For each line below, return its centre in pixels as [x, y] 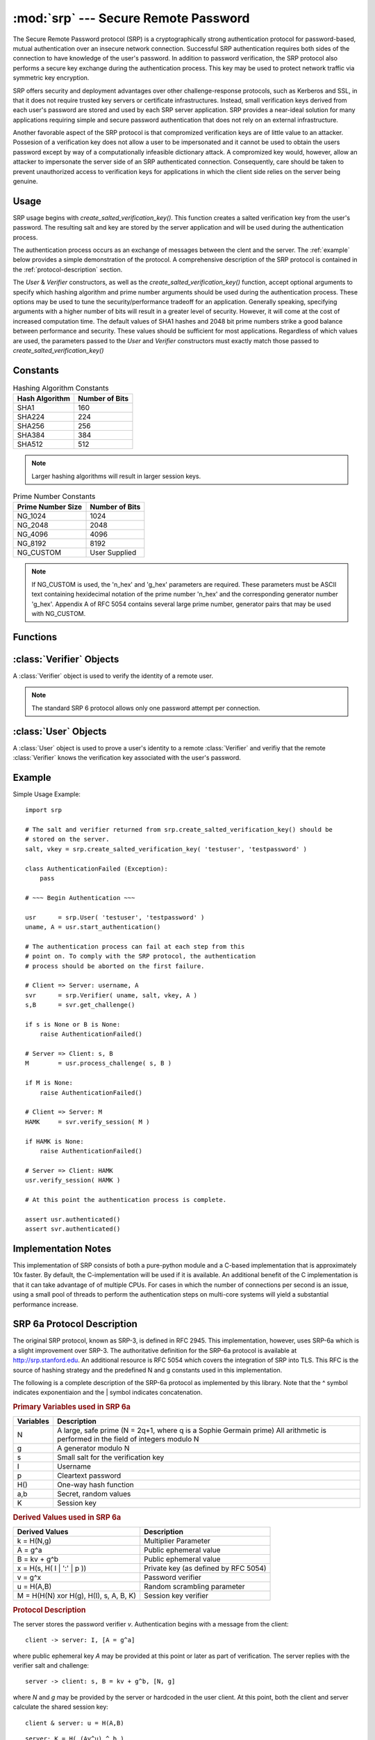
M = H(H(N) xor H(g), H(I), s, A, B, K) [77, 1596]
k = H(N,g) [34, 1541]
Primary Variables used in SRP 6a [72, 1407]
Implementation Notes [62, 1248]
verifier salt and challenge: [51, 1665]
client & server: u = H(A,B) [75, 1723]
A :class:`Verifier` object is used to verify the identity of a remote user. [113, 676]
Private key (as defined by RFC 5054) [205, 1568]
